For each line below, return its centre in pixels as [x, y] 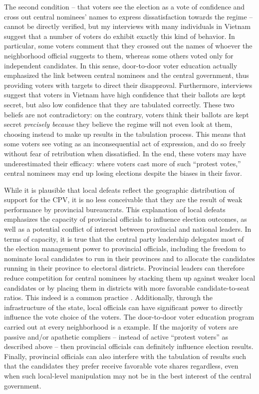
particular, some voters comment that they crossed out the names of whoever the [128, 46]
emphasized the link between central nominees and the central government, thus [127, 75]
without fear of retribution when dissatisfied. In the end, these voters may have [125, 153]
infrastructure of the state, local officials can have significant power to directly [124, 307]
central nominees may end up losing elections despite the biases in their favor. [123, 173]
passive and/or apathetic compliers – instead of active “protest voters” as [116, 336]
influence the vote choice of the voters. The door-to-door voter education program [129, 317]
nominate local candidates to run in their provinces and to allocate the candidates [129, 258]
